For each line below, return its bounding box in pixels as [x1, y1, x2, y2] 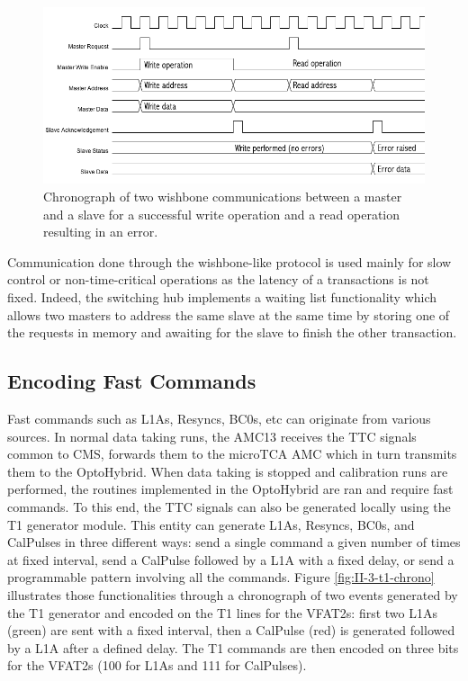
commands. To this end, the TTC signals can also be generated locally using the [7, 497, 451, 515]
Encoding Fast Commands [7, 367, 256, 395]
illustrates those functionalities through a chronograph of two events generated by [7, 585, 458, 604]
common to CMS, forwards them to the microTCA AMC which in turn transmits [7, 444, 457, 463]
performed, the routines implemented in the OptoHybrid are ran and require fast [7, 479, 454, 498]
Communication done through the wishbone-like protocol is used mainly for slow [7, 252, 452, 271]
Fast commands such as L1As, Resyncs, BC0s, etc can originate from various [7, 409, 431, 428]
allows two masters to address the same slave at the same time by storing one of [7, 305, 450, 324]
